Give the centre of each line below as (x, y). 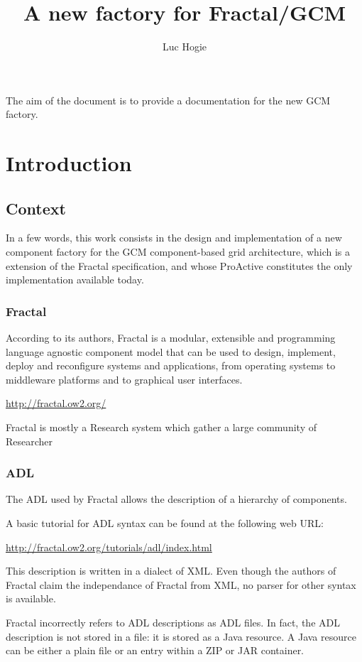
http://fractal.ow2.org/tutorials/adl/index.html (109, 547)
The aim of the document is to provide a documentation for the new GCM (168, 100)
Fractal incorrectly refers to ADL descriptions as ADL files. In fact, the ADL (173, 623)
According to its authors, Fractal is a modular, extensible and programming (171, 338)
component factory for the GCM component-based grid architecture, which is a (178, 252)
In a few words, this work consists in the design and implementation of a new (174, 238)
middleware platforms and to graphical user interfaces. (124, 379)
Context (36, 208)
